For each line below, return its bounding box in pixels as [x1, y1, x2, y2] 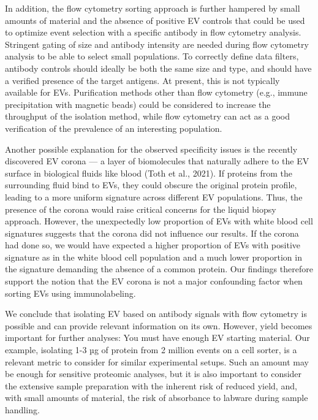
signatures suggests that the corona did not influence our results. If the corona [5, 226, 299, 239]
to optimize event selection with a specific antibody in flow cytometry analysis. [5, 26, 301, 39]
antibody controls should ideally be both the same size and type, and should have [5, 61, 312, 74]
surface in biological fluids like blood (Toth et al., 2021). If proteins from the [5, 166, 292, 179]
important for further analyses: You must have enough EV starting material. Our [5, 331, 310, 344]
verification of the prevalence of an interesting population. [5, 121, 222, 134]
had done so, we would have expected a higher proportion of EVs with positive [5, 239, 301, 251]
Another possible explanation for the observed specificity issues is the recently [5, 142, 298, 155]
